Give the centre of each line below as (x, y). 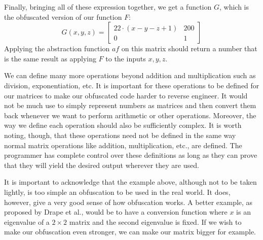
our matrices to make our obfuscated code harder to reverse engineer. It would (126, 95)
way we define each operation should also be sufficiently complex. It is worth (123, 125)
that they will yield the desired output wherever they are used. (102, 165)
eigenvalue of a (27, 221)
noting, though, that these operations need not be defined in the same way (120, 135)
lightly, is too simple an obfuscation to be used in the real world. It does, (117, 192)
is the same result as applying (50, 58)
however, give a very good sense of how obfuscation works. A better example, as (128, 202)
